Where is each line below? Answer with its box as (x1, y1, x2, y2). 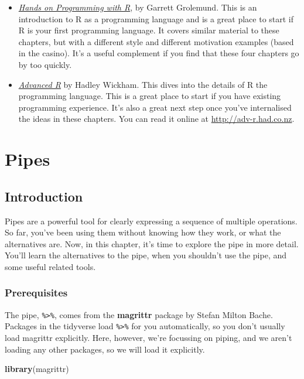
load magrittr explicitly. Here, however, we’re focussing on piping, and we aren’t (5, 332, 292, 344)
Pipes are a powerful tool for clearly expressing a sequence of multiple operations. (5, 214, 298, 227)
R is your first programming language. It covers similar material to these (18, 24, 279, 36)
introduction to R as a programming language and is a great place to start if (18, 12, 294, 25)
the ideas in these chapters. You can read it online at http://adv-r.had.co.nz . (18, 112, 295, 125)
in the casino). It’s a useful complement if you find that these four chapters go (18, 47, 299, 59)
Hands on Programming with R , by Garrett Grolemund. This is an (18, 1, 257, 13)
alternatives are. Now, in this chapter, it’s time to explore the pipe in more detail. (5, 237, 299, 250)
